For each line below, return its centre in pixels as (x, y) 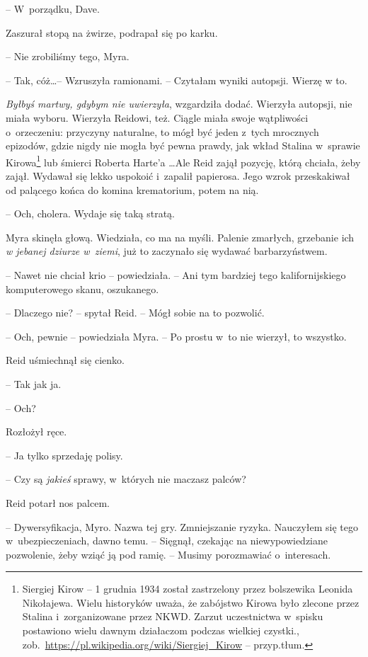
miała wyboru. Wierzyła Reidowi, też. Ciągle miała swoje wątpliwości (157, 117)
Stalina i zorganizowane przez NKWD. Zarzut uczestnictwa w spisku (173, 616)
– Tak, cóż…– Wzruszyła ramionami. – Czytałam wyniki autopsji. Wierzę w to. (177, 80)
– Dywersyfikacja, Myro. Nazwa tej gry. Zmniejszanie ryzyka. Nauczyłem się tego (182, 526)
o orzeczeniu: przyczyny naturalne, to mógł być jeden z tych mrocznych (162, 131)
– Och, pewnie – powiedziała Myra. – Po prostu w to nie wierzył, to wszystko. (176, 336)
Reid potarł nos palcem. (58, 502)
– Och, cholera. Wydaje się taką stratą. (91, 213)
